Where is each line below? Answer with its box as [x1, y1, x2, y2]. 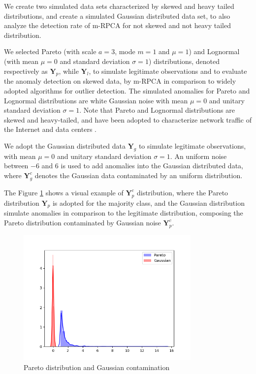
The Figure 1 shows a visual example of [4, 187, 124, 197]
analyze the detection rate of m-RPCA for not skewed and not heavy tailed [4, 20, 231, 31]
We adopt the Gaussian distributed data [4, 140, 126, 151]
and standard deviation [60, 56, 130, 66]
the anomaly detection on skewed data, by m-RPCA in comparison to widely [4, 76, 236, 86]
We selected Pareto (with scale [4, 46, 96, 57]
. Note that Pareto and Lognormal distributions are [79, 105, 235, 115]
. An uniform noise [170, 151, 227, 161]
